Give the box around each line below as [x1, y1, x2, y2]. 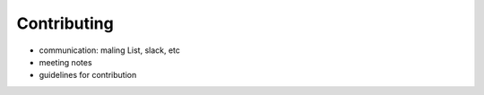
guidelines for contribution [39, 70, 137, 81]
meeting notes [39, 56, 93, 67]
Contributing [16, 13, 114, 33]
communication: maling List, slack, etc [39, 45, 181, 56]
